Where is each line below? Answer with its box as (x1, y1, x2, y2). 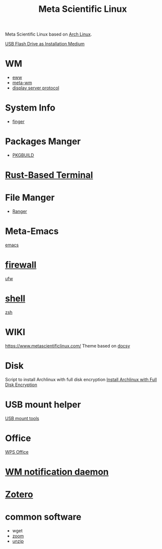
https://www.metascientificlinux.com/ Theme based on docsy (5, 343, 130, 349)
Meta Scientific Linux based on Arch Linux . (5, 31, 92, 38)
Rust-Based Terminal (5, 169, 94, 181)
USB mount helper (5, 399, 81, 410)
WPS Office (5, 449, 29, 455)
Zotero (5, 489, 33, 500)
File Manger (5, 192, 55, 203)
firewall (5, 259, 37, 271)
